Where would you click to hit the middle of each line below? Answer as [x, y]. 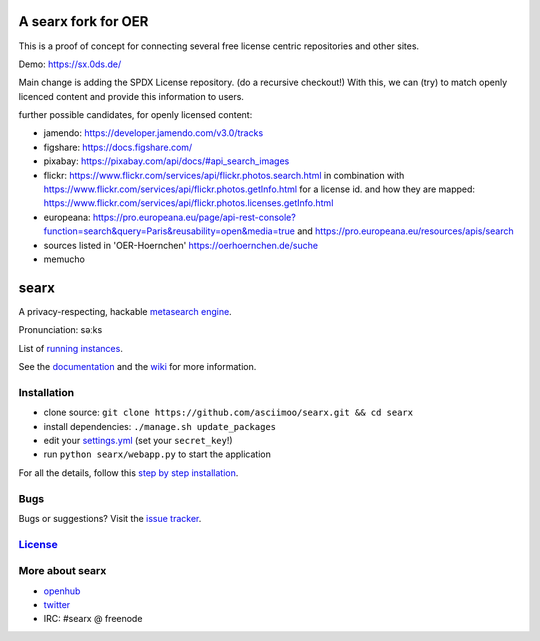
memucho [64, 259]
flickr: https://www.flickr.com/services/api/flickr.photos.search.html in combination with [224, 175]
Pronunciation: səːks [60, 330]
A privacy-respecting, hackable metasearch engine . [125, 311]
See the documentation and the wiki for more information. [137, 367]
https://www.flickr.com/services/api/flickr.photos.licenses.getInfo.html [188, 203]
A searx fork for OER [83, 21]
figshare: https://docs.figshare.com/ [118, 147]
